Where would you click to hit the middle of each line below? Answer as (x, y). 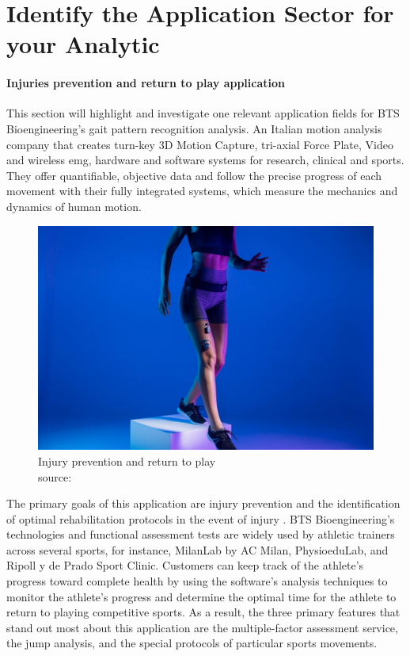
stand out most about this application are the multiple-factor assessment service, (202, 627)
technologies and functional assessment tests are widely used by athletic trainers (201, 534)
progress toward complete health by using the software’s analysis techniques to (197, 581)
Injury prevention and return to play (127, 460)
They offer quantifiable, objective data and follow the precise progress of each (194, 175)
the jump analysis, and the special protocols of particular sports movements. (192, 643)
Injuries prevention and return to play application (146, 83)
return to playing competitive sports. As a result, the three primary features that (203, 612)
